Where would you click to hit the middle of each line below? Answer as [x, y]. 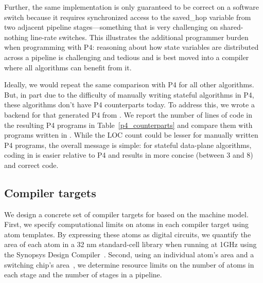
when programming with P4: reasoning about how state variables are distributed [131, 47]
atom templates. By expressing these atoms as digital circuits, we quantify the [128, 234]
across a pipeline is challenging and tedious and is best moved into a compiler [127, 57]
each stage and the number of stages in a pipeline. [83, 275]
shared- [232, 27]
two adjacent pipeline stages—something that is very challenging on [111, 27]
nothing [16, 37]
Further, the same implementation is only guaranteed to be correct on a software [131, 7]
